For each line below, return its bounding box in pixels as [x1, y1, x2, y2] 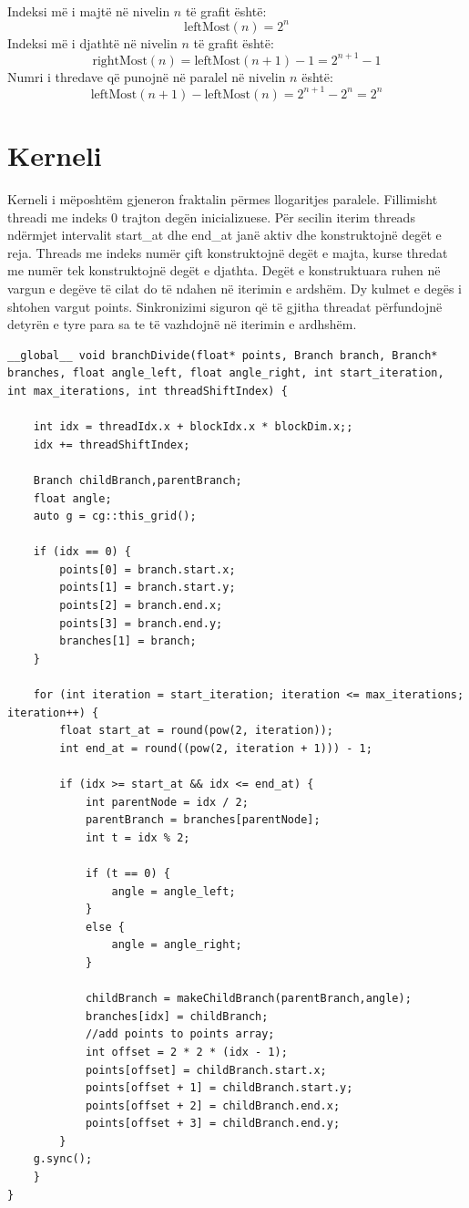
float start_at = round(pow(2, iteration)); [59, 724, 333, 738]
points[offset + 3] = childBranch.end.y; [85, 1117, 341, 1131]
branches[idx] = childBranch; [85, 1009, 269, 1023]
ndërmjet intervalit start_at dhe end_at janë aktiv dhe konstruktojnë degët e [7, 225, 442, 244]
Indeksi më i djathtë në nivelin [7, 33, 178, 52]
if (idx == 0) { [33, 545, 132, 559]
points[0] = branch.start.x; [59, 563, 236, 576]
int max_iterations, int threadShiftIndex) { [7, 384, 288, 398]
